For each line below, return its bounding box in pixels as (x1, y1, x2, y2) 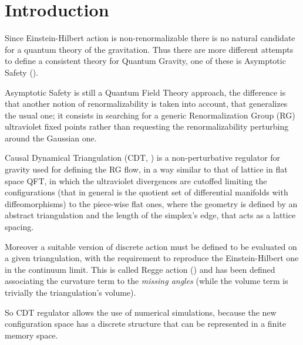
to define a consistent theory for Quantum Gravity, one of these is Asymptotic (5, 55, 286, 67)
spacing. (5, 221, 34, 233)
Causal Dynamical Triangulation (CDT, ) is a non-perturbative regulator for (5, 151, 281, 164)
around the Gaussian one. (5, 131, 97, 144)
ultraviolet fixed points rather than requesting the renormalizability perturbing (5, 120, 289, 133)
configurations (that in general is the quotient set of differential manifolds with (5, 186, 288, 198)
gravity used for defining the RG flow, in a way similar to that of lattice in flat (5, 163, 288, 175)
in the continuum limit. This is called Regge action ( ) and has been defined (5, 263, 275, 275)
